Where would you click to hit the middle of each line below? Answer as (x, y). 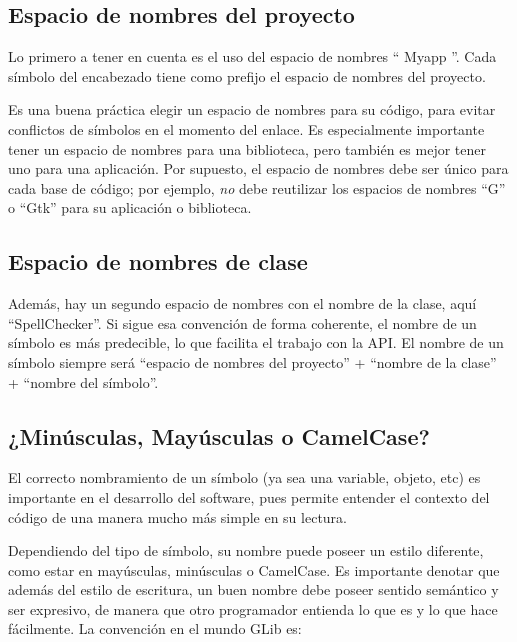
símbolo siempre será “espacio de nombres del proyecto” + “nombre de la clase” (252, 361)
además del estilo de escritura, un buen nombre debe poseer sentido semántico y (253, 589)
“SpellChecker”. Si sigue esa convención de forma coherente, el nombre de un (242, 322)
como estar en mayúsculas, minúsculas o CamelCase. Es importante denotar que (254, 569)
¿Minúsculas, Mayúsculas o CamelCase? (219, 435)
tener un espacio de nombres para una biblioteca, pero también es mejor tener (247, 148)
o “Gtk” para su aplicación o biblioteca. (130, 207)
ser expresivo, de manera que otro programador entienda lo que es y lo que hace (253, 608)
